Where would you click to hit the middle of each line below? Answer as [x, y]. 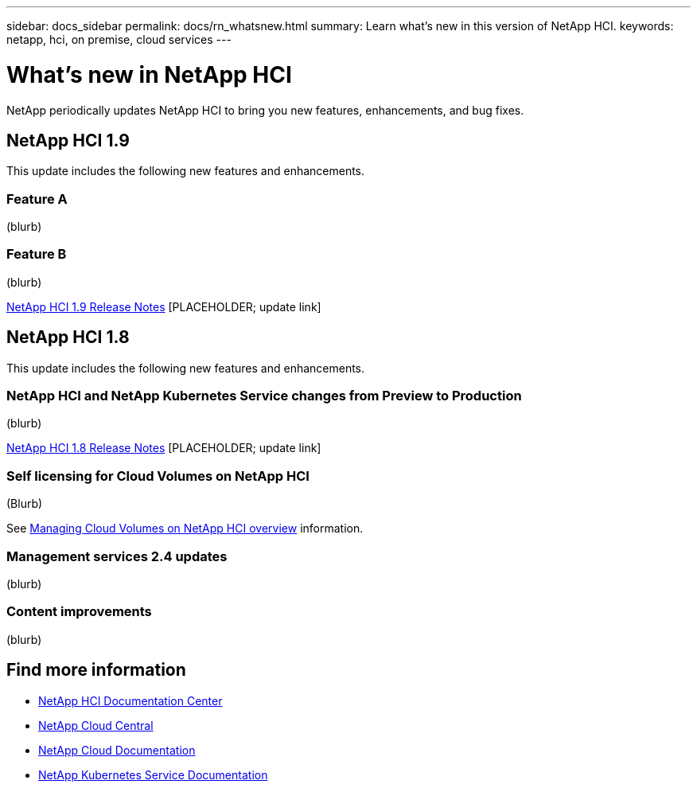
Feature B [37, 254]
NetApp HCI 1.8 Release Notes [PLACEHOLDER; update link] [164, 448]
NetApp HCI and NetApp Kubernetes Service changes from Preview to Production [264, 396]
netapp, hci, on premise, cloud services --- [119, 39]
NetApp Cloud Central [96, 725]
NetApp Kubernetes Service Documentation [153, 774]
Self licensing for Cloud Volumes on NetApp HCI [158, 476]
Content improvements [79, 612]
